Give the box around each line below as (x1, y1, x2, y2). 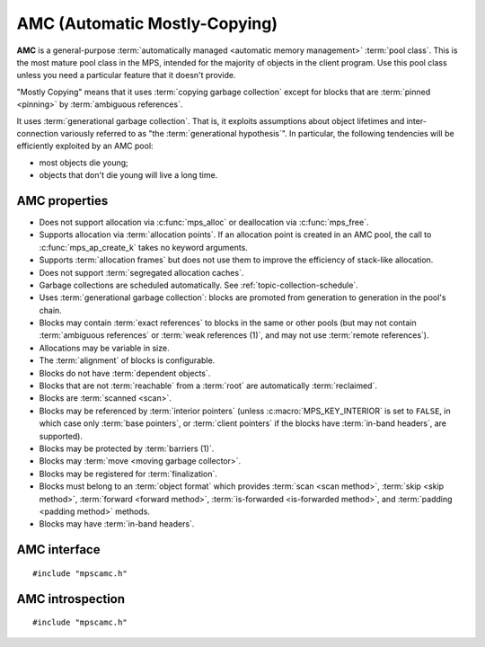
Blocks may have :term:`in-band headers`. (39, 518, 195, 529)
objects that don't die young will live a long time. (39, 170, 218, 181)
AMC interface (16, 542, 101, 557)
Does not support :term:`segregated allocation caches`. (39, 267, 244, 278)
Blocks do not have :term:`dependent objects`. (39, 368, 211, 378)
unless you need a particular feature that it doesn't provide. (16, 70, 237, 81)
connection (16, 128, 58, 138)
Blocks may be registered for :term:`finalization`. (39, 468, 217, 479)
